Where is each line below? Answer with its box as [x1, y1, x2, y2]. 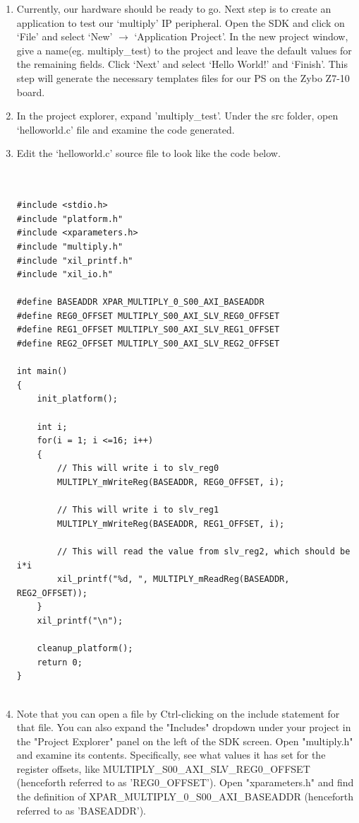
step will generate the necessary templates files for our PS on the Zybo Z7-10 [16, 70, 350, 85]
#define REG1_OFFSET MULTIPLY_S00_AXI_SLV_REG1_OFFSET [16, 325, 280, 335]
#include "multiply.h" [16, 241, 123, 252]
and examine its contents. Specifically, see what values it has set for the [16, 747, 326, 762]
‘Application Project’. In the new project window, [134, 29, 348, 44]
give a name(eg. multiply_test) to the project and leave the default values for [16, 42, 352, 57]
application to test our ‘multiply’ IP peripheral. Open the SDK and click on [16, 15, 345, 30]
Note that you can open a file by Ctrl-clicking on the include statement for [16, 706, 340, 720]
